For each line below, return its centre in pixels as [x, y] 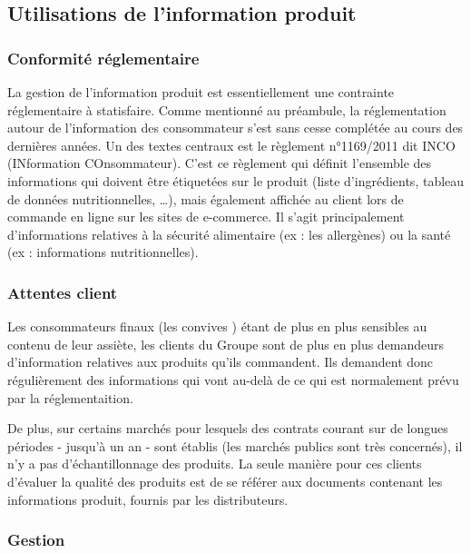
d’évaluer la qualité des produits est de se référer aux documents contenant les [225, 481]
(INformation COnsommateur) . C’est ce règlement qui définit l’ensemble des [220, 163]
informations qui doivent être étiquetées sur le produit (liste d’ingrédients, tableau [236, 180]
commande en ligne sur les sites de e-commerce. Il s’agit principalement [206, 217]
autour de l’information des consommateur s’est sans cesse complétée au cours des [235, 128]
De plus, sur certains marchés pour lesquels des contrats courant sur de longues [228, 428]
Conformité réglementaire [103, 58]
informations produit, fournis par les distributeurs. [148, 499]
